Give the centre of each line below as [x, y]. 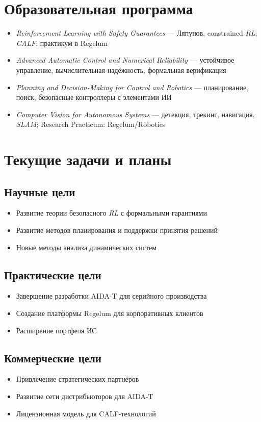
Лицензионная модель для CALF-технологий [86, 413]
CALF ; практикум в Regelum [62, 43]
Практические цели [53, 274]
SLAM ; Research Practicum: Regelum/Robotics [91, 124]
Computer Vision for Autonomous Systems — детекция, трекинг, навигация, [135, 114]
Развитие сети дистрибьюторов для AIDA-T [85, 396]
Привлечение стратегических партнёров [77, 379]
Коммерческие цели [53, 358]
